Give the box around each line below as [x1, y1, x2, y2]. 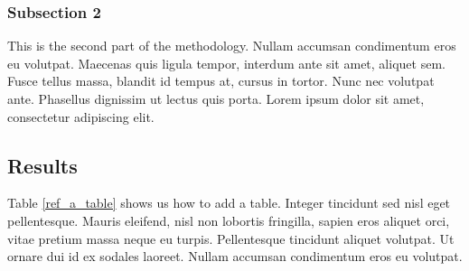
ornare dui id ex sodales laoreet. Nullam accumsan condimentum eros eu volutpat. [7, 247, 463, 266]
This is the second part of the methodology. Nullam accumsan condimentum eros [7, 36, 456, 55]
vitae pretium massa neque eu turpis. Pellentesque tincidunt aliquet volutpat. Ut [7, 229, 455, 248]
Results [7, 151, 78, 179]
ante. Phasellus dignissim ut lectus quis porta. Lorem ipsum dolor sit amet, [7, 89, 425, 107]
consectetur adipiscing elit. [7, 107, 155, 126]
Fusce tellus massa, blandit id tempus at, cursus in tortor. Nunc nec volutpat [7, 71, 435, 90]
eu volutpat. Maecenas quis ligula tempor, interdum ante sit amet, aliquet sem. [7, 53, 446, 72]
